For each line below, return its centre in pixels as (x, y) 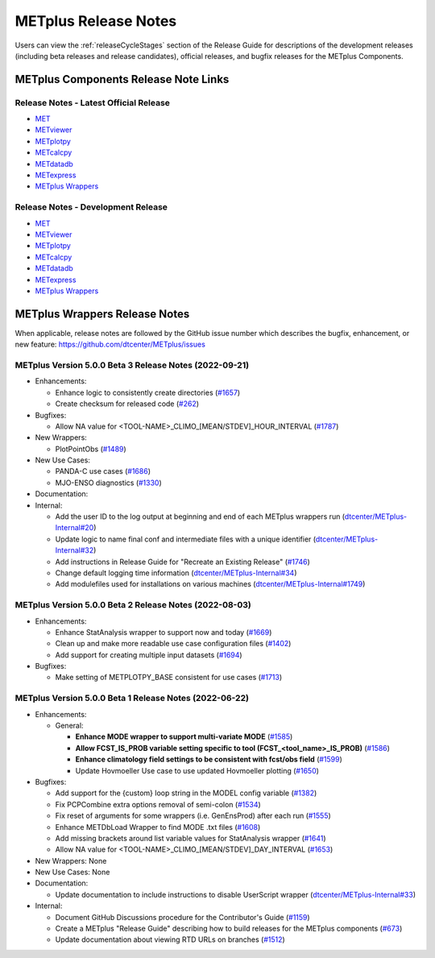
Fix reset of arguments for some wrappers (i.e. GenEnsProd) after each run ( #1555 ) (193, 816)
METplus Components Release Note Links (122, 79)
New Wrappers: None (71, 861)
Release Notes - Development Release (91, 207)
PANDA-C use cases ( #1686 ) (103, 471)
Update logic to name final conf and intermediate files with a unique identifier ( (185, 539)
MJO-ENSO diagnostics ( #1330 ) (109, 483)
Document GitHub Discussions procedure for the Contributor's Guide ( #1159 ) (182, 917)
